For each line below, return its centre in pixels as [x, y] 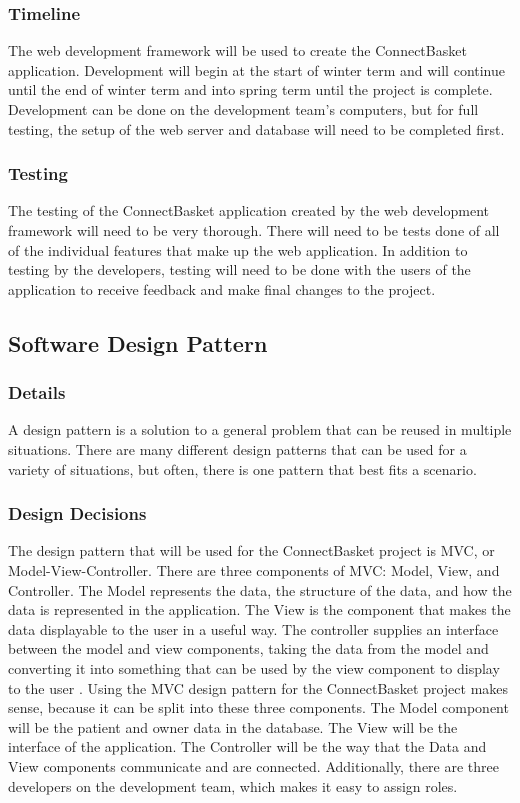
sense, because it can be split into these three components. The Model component [258, 707]
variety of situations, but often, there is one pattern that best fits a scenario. [242, 468]
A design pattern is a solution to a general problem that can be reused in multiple [260, 429]
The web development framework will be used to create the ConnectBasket [237, 50]
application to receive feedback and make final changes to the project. [222, 288]
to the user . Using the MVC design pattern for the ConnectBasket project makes [258, 687]
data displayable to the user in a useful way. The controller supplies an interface [253, 628]
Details [37, 392]
